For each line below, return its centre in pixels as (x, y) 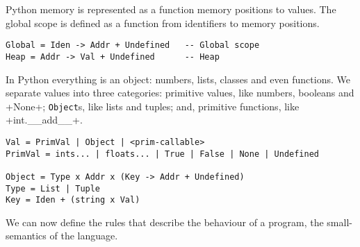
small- (339, 222)
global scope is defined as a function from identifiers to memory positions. (163, 23)
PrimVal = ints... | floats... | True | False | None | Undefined (163, 154)
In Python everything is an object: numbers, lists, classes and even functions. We (178, 79)
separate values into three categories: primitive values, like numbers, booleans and (180, 93)
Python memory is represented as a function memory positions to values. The (171, 9)
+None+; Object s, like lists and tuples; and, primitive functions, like (153, 106)
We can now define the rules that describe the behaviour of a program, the (165, 222)
